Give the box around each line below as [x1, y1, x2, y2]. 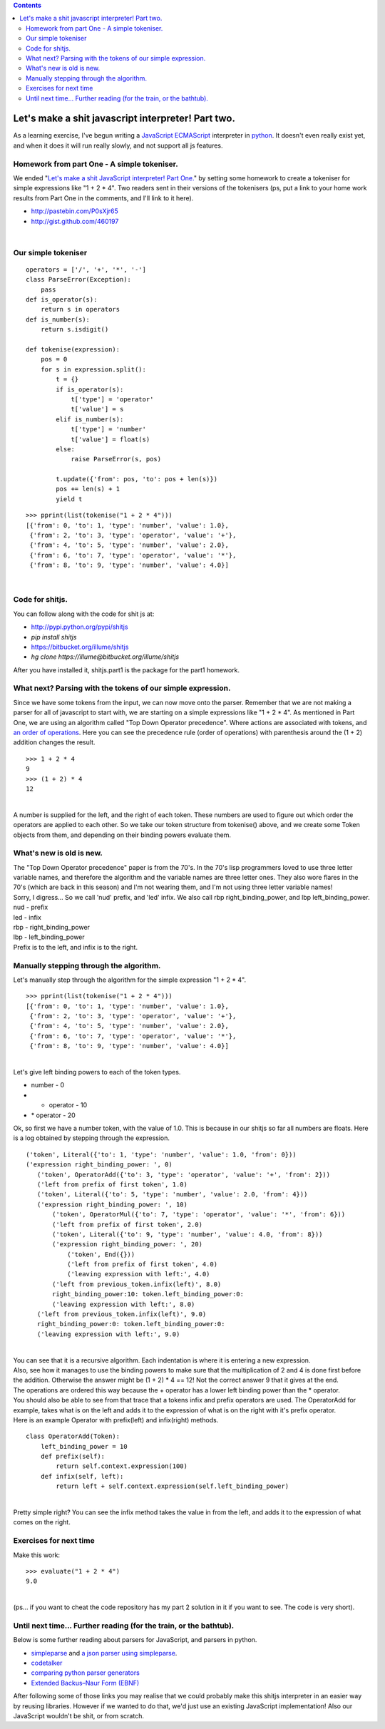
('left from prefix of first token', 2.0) [52, 1220, 203, 1228]
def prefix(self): [40, 1452, 106, 1461]
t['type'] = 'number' [71, 425, 146, 433]
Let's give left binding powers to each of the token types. [13, 1068, 181, 1077]
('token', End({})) [66, 1250, 135, 1258]
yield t [56, 495, 83, 503]
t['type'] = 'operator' [71, 395, 154, 403]
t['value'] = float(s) [71, 435, 150, 443]
